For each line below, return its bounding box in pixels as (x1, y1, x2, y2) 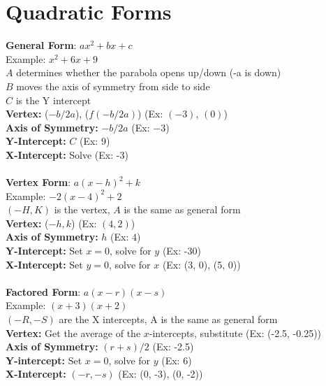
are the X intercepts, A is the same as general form (59, 312, 278, 326)
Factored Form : (6, 284, 81, 299)
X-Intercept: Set (6, 257, 83, 271)
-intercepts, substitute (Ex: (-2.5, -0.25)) (149, 325, 322, 340)
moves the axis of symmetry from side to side (16, 78, 210, 93)
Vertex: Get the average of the (6, 325, 141, 340)
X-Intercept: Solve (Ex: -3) (6, 147, 128, 162)
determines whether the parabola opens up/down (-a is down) (16, 65, 281, 80)
